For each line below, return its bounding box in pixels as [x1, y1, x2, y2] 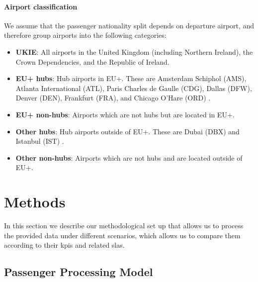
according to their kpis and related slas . [4, 240, 125, 250]
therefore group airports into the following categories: [4, 30, 167, 40]
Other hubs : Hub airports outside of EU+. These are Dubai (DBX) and [15, 126, 240, 136]
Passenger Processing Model [4, 264, 153, 280]
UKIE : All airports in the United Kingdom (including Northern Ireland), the [15, 46, 253, 57]
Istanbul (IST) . [15, 136, 64, 146]
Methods [4, 191, 66, 212]
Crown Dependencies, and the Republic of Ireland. [15, 56, 170, 67]
